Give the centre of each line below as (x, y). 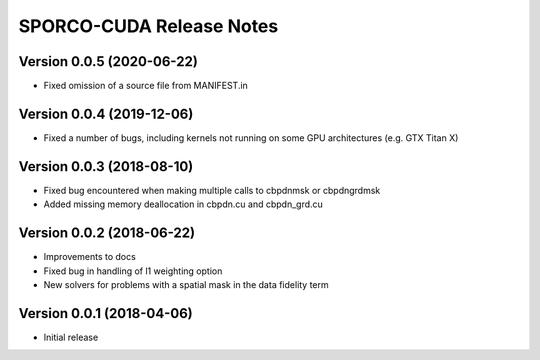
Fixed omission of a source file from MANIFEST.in (146, 86)
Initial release (71, 337)
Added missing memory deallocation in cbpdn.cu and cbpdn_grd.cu (183, 204)
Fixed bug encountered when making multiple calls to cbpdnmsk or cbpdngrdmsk (212, 190)
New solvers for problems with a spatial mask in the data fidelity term (186, 284)
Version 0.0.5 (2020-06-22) (108, 61)
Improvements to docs (90, 257)
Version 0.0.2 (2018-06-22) (106, 233)
